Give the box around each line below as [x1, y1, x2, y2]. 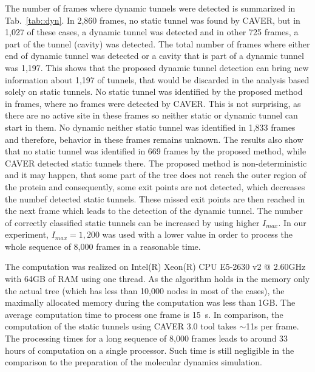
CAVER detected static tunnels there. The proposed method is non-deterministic [5, 156, 307, 169]
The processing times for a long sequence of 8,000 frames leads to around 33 [5, 332, 288, 345]
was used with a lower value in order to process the [102, 228, 293, 241]
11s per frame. [246, 320, 299, 332]
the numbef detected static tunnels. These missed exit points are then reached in [5, 192, 305, 205]
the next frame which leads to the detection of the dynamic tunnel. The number [5, 204, 303, 217]
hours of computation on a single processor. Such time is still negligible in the [5, 343, 294, 356]
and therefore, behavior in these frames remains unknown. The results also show [5, 133, 303, 145]
